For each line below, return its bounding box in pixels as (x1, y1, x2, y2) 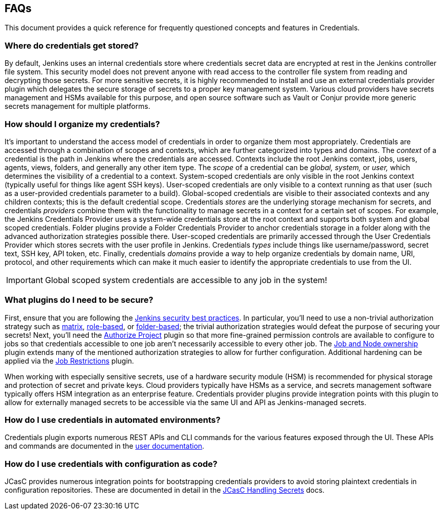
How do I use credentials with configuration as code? (5, 458, 218, 469)
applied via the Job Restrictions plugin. (5, 356, 134, 365)
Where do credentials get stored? (5, 40, 139, 51)
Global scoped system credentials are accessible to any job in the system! (45, 274, 328, 285)
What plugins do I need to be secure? (5, 295, 153, 305)
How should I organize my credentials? (5, 118, 160, 129)
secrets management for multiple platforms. (5, 102, 150, 111)
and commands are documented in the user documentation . (5, 442, 205, 451)
